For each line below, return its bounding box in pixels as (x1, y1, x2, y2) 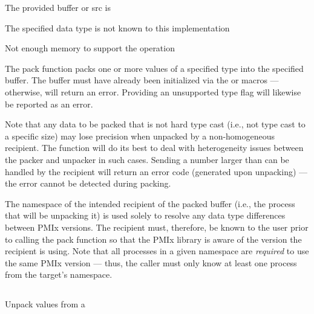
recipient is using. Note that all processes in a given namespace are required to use (5, 245, 309, 257)
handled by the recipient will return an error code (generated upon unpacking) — (5, 165, 308, 178)
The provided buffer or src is (5, 1, 111, 13)
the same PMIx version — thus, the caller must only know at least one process (5, 256, 297, 269)
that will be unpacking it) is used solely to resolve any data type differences (5, 209, 286, 222)
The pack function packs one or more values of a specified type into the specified (5, 62, 304, 74)
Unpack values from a (5, 298, 85, 310)
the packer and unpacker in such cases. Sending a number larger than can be (5, 153, 289, 165)
